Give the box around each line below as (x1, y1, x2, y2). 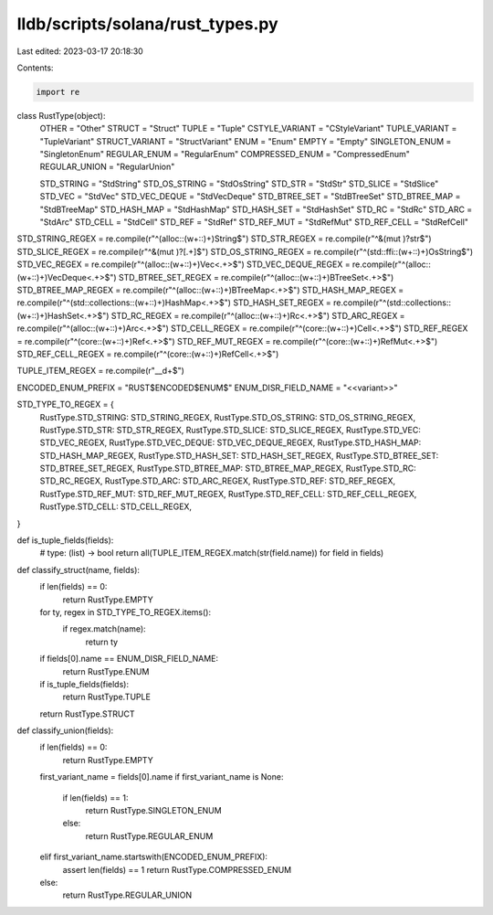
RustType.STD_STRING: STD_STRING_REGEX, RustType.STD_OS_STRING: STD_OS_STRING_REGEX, (39, 411, 415, 422)
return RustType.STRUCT (39, 708, 135, 719)
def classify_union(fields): (16, 725, 114, 736)
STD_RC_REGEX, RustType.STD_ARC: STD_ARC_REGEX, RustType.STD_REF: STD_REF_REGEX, (39, 475, 396, 486)
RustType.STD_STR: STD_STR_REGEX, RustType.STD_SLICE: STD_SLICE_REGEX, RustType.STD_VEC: (39, 424, 422, 435)
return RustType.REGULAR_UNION (62, 889, 193, 900)
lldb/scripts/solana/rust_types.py (16, 14, 278, 34)
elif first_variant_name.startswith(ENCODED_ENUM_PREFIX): (39, 851, 268, 863)
